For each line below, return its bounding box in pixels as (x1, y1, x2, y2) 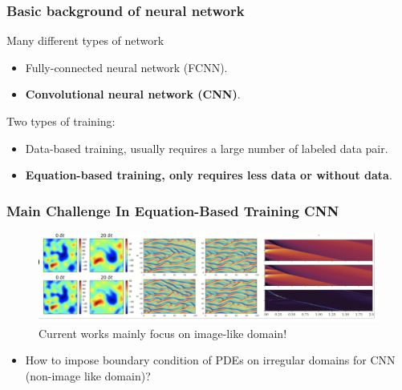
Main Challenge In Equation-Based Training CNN (6, 200, 339, 220)
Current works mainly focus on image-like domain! (39, 324, 287, 341)
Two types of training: (6, 113, 116, 129)
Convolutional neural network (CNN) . (25, 86, 241, 103)
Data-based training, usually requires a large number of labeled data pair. (25, 139, 388, 156)
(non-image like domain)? (25, 367, 151, 384)
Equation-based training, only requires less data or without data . (25, 167, 392, 183)
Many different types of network (6, 32, 164, 49)
